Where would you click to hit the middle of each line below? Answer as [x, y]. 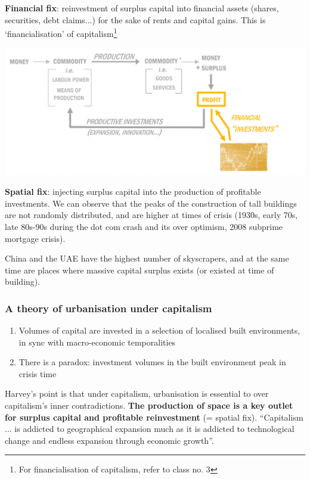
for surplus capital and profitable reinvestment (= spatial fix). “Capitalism [154, 417]
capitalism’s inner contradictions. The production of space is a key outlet [149, 405]
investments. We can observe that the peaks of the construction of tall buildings [151, 203]
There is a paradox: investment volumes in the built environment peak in [152, 362]
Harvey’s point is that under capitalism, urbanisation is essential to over [137, 394]
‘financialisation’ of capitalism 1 [61, 32]
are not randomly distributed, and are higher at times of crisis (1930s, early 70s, [151, 215]
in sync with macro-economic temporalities [97, 342]
